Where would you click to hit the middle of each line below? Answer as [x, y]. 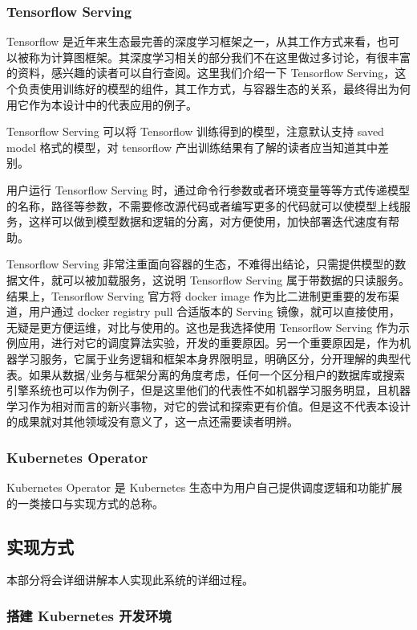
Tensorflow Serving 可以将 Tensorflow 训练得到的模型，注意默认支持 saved [195, 131]
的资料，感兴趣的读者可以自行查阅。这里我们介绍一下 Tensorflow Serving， [201, 73]
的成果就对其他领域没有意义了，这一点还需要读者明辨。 [152, 421]
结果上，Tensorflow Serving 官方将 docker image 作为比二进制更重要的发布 [197, 295]
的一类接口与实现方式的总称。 [85, 503]
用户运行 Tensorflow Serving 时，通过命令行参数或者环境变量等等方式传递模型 [208, 189]
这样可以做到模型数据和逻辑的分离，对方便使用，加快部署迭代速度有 [208, 221]
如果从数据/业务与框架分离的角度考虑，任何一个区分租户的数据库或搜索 [217, 374]
